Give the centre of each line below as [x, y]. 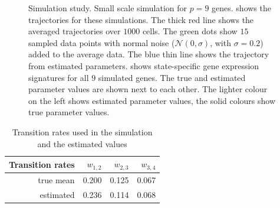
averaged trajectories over [75, 31]
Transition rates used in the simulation [82, 131]
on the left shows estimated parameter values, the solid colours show [152, 100]
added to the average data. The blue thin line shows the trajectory [149, 54]
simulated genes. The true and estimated [172, 77]
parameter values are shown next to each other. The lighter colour [148, 89]
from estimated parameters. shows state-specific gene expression [144, 65]
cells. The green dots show [190, 31]
